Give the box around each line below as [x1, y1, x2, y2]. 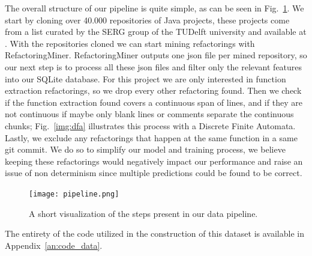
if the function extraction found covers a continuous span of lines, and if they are [5, 96, 302, 108]
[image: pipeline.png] [29, 189, 119, 198]
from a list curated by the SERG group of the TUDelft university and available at [5, 25, 307, 38]
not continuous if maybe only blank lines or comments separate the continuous [5, 108, 294, 120]
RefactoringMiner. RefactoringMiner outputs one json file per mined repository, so [5, 49, 307, 61]
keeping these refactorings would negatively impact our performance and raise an [5, 154, 303, 167]
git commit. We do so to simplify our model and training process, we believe [5, 143, 286, 156]
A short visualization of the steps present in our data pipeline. [29, 207, 258, 219]
